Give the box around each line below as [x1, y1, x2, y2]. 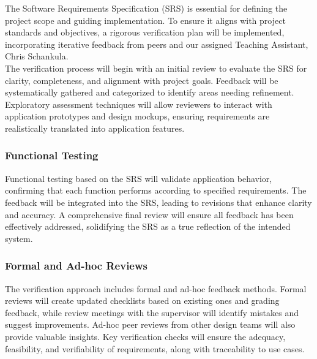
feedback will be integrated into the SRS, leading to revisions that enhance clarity [5, 195, 312, 208]
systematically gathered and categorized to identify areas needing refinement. [5, 86, 294, 99]
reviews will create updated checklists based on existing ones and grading [5, 294, 280, 307]
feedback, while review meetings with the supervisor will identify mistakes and [5, 306, 299, 319]
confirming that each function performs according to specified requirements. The [5, 184, 307, 197]
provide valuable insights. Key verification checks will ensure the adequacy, [5, 330, 286, 342]
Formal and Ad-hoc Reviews [5, 258, 148, 273]
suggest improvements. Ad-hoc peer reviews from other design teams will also [5, 318, 296, 331]
